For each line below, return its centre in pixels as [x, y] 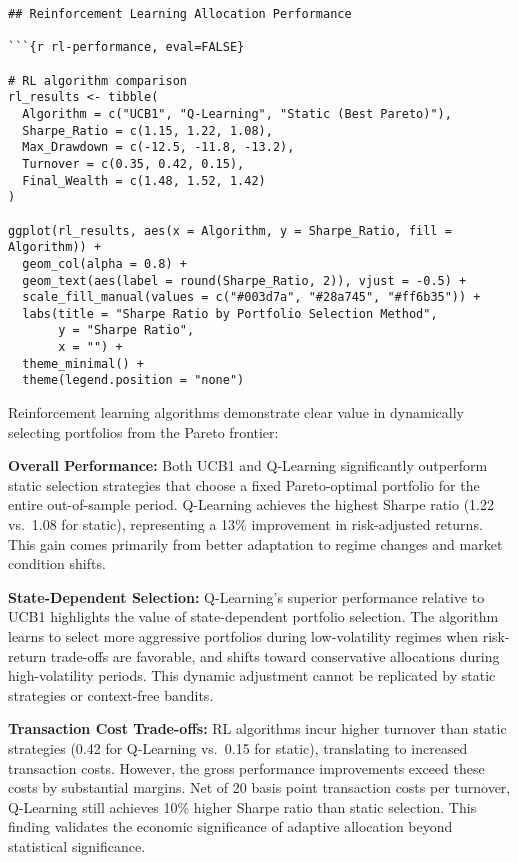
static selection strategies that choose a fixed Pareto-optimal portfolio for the [244, 484]
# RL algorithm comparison [97, 80]
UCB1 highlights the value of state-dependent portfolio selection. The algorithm [253, 616]
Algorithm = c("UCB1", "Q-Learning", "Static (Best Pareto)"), [237, 113]
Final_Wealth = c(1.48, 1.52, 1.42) [144, 180]
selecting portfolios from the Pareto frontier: [143, 431]
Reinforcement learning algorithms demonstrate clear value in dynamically [236, 412]
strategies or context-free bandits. [111, 694]
